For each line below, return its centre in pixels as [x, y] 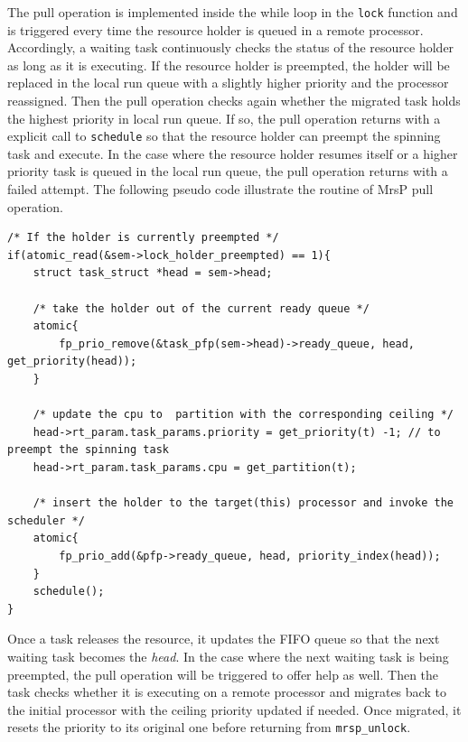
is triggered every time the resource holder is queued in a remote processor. [215, 29]
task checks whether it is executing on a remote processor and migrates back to [227, 692]
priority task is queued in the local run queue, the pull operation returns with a [228, 171]
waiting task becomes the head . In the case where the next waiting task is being [228, 656]
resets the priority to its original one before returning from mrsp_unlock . [209, 727]
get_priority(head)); [72, 362]
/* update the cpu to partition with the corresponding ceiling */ [243, 415]
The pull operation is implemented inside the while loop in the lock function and [233, 12]
